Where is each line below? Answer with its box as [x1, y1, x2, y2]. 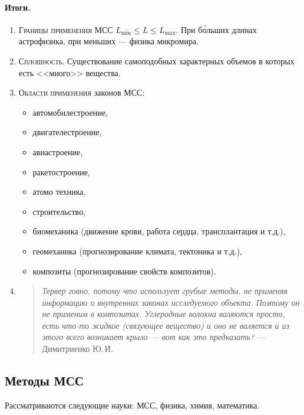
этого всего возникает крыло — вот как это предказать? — [42, 331, 266, 343]
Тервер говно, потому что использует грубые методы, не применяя [42, 285, 288, 297]
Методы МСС [5, 371, 84, 390]
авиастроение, [32, 145, 83, 158]
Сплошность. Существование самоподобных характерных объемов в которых [18, 54, 295, 67]
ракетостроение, [32, 165, 90, 178]
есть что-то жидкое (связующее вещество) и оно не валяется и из [42, 319, 290, 331]
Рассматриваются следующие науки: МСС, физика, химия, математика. [5, 398, 260, 411]
